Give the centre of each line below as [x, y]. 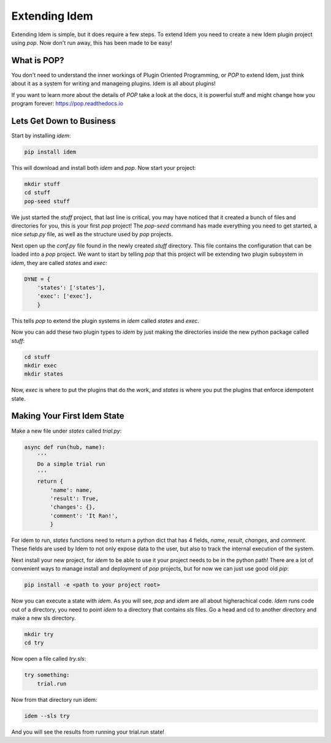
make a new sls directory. [44, 618]
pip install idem [50, 152]
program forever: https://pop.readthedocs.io [67, 104]
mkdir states [44, 374]
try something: [47, 675]
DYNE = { [37, 279]
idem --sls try [47, 716]
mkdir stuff [42, 184]
